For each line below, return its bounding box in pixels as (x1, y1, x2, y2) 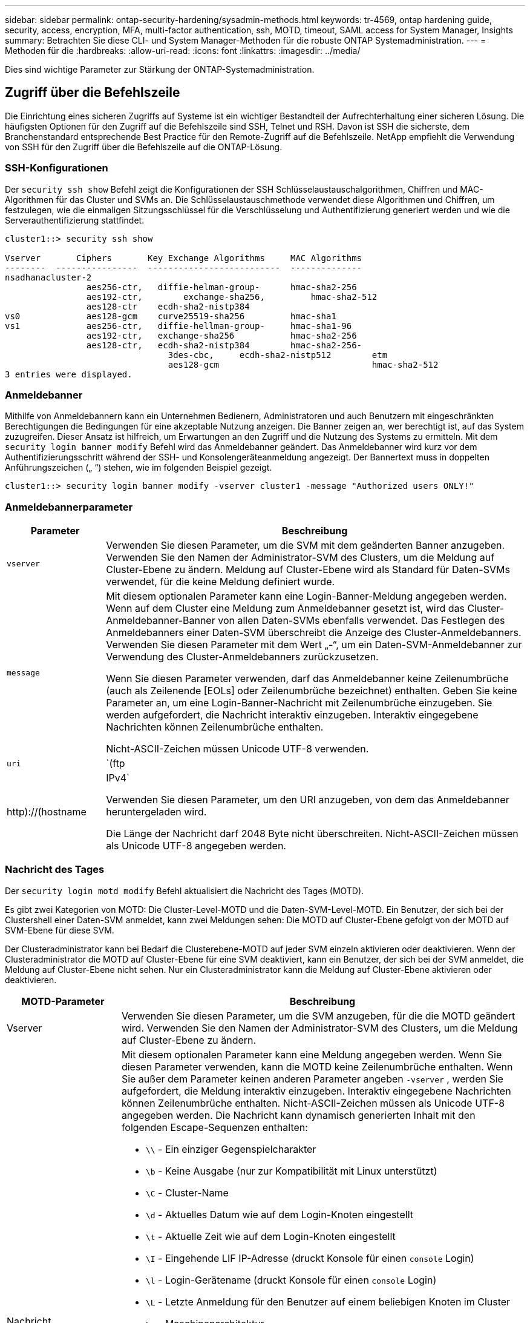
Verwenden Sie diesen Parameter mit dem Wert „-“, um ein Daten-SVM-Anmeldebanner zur (106, 638, 522, 651)
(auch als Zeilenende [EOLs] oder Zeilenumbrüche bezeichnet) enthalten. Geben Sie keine (106, 685, 517, 697)
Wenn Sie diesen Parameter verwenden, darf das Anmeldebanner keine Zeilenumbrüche (106, 672, 509, 685)
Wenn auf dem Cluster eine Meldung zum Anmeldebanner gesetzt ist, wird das (106, 602, 465, 615)
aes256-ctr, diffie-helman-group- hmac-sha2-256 (86, 282, 357, 292)
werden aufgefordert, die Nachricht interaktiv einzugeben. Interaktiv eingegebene (106, 709, 479, 721)
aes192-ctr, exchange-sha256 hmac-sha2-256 (86, 330, 357, 340)
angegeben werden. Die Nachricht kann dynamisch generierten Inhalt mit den (121, 1109, 476, 1121)
